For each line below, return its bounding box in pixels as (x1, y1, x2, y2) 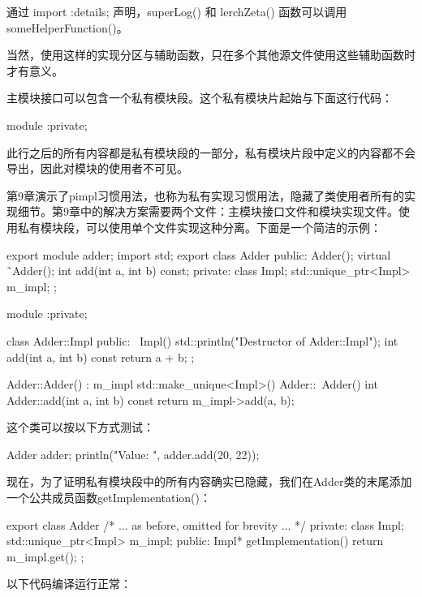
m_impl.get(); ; (6, 548, 84, 565)
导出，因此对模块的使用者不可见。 (6, 160, 188, 177)
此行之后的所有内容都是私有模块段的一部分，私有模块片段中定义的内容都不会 (6, 144, 416, 161)
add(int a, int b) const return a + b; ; (6, 348, 195, 365)
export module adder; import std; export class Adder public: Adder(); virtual (6, 246, 391, 263)
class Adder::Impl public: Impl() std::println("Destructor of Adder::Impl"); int (6, 332, 398, 349)
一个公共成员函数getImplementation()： (6, 489, 211, 506)
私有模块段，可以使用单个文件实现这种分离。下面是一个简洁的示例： (17, 218, 381, 235)
